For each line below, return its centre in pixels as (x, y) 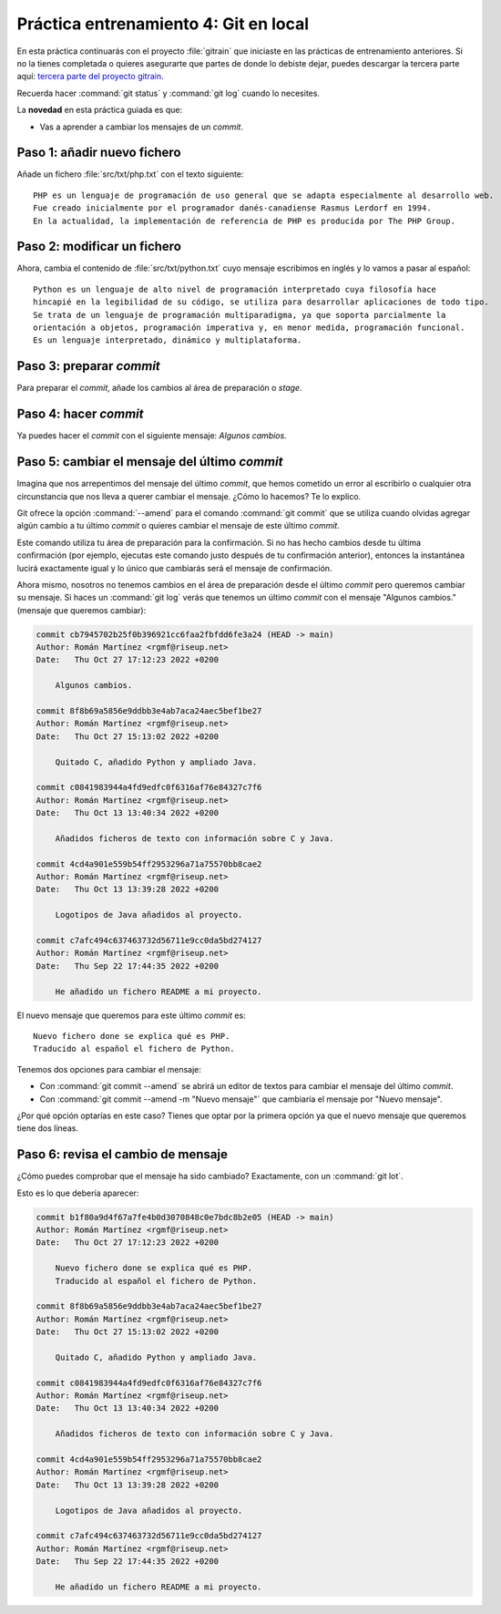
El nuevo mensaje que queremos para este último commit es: (131, 1015)
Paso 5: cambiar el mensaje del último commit (150, 462)
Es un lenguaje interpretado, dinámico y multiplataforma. (168, 340)
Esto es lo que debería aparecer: (78, 1193)
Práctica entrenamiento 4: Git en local (163, 24)
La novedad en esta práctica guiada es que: (99, 110)
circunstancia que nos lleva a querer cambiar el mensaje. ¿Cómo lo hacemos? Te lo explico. (189, 496)
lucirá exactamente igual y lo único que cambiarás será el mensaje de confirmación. (174, 568)
